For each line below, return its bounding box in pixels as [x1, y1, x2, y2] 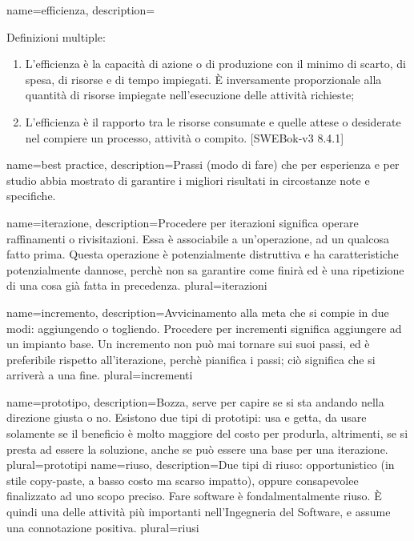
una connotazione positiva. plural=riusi [6, 519, 199, 535]
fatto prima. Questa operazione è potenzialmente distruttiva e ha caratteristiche [6, 246, 399, 262]
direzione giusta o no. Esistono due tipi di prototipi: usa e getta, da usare [6, 409, 367, 426]
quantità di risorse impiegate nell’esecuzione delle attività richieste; [25, 86, 355, 103]
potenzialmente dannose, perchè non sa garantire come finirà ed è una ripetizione [6, 261, 404, 278]
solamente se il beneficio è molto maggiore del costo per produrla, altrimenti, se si [6, 425, 408, 442]
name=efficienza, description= [6, 2, 155, 18]
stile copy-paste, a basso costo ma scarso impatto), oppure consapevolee [6, 471, 359, 488]
